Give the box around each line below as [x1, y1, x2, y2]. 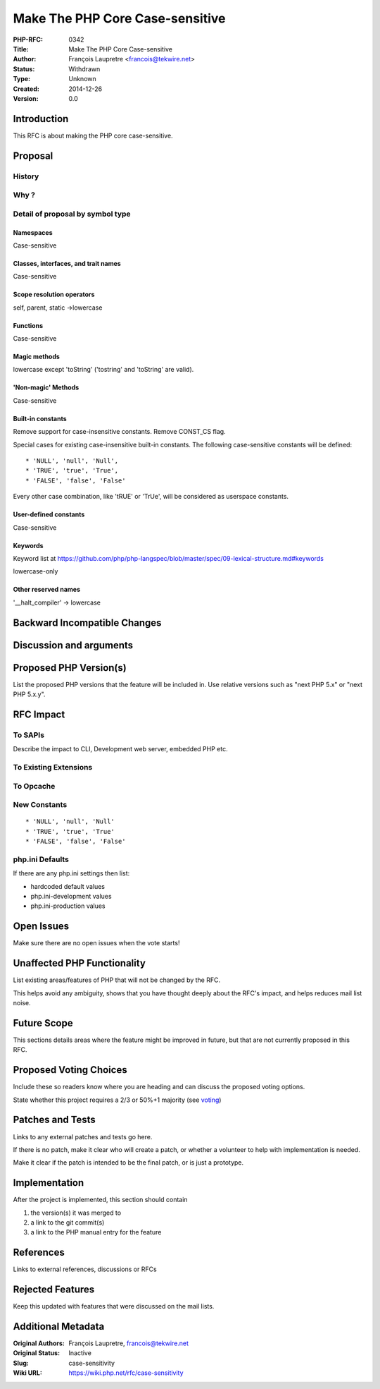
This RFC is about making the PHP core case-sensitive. [13, 131, 173, 140]
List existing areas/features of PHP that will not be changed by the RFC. [13, 976, 221, 984]
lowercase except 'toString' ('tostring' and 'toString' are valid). [13, 365, 194, 374]
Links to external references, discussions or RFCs [13, 1265, 158, 1273]
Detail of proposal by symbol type [13, 209, 131, 219]
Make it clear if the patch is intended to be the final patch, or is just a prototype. [13, 1158, 244, 1167]
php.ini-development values [30, 892, 112, 901]
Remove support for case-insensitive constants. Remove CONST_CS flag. [13, 427, 226, 436]
